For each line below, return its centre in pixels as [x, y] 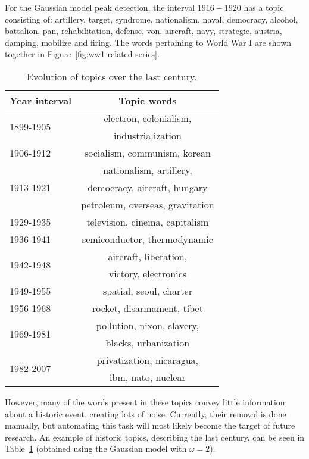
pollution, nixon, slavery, [147, 325]
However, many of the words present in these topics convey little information [145, 402]
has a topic [264, 7]
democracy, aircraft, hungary [148, 187]
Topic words [148, 100]
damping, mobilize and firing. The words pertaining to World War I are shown [148, 42]
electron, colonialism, [148, 118]
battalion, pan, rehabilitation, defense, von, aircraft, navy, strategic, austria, [143, 31]
